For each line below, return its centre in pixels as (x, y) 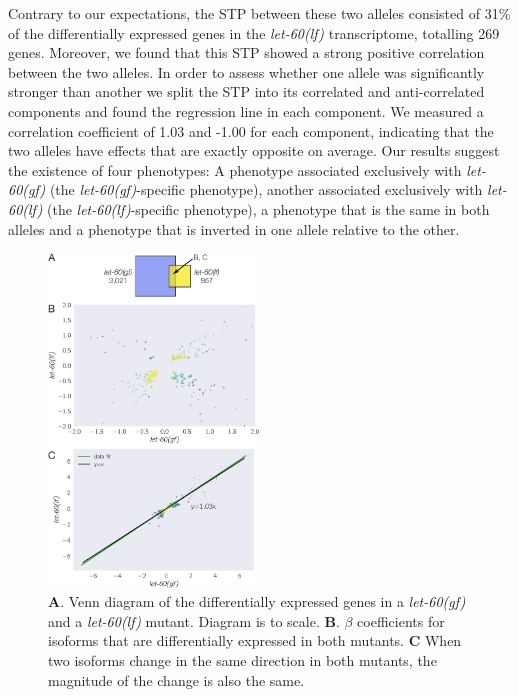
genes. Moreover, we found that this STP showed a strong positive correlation (246, 52)
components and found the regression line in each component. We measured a (246, 110)
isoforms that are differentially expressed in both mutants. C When (255, 640)
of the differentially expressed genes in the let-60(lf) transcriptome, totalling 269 (254, 32)
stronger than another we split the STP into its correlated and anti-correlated (246, 91)
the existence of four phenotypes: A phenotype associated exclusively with (235, 169)
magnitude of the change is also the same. (176, 679)
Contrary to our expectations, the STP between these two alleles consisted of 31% (259, 13)
